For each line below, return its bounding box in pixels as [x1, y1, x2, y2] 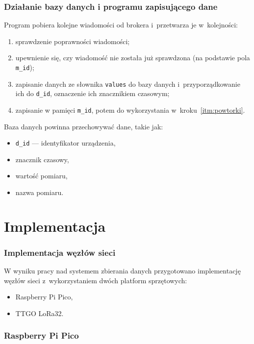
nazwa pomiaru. [15, 187, 64, 197]
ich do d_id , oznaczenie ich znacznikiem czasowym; [15, 88, 170, 98]
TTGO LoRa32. [15, 308, 64, 319]
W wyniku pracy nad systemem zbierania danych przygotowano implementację [4, 266, 241, 276]
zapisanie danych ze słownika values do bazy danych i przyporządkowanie [15, 78, 240, 89]
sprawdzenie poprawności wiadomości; [15, 36, 130, 46]
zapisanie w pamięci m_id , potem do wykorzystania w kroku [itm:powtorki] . [15, 104, 245, 115]
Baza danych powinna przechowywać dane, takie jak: [4, 121, 163, 131]
